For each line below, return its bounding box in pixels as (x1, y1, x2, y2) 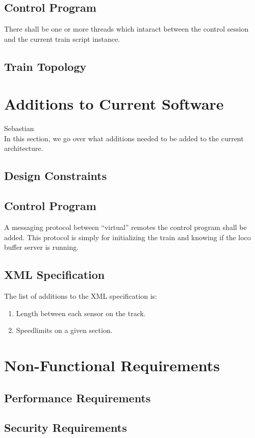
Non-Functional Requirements (4, 355, 220, 376)
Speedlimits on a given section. (16, 325, 113, 336)
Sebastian (4, 123, 34, 134)
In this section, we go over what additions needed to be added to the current (4, 133, 244, 143)
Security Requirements (4, 420, 127, 435)
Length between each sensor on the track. (16, 307, 146, 318)
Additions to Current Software (4, 93, 224, 114)
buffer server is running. (4, 242, 79, 252)
